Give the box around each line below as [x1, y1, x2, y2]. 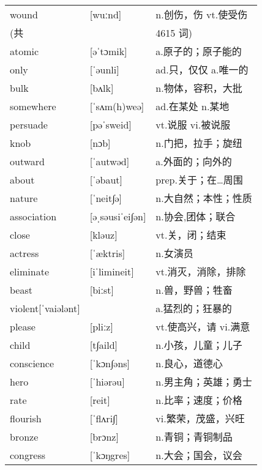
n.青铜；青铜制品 [155, 430, 233, 444]
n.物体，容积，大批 [155, 81, 242, 95]
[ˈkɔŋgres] [89, 447, 130, 462]
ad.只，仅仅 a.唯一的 [155, 62, 249, 77]
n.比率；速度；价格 [155, 393, 242, 408]
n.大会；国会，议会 [155, 448, 242, 463]
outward [10, 154, 45, 168]
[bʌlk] [89, 80, 114, 95]
